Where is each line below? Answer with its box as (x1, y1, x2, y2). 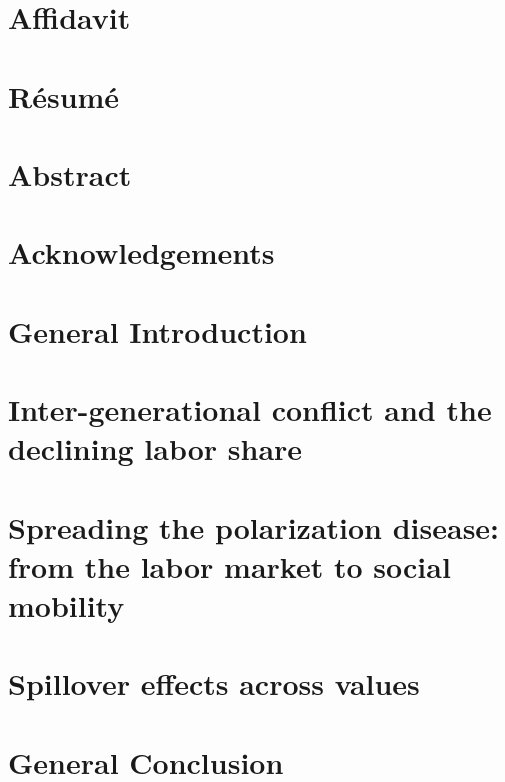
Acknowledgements (8, 232, 275, 273)
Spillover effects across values (8, 663, 420, 704)
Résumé (8, 75, 120, 116)
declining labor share (8, 428, 303, 469)
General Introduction (8, 310, 307, 351)
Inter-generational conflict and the (8, 389, 492, 430)
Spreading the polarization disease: (8, 506, 500, 547)
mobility (8, 585, 125, 625)
